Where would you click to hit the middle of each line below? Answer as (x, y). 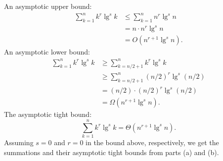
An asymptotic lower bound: (47, 52)
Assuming (19, 142)
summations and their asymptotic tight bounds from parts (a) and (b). (111, 152)
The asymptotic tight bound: (48, 114)
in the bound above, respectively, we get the (152, 142)
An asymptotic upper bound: (48, 6)
